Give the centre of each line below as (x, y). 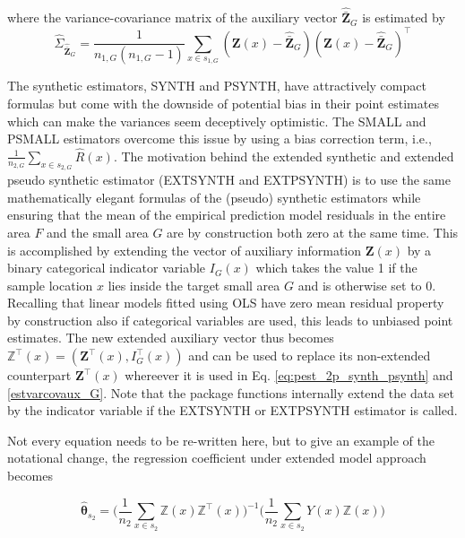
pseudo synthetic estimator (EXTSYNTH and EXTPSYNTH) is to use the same (229, 180)
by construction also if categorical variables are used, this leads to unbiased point (230, 320)
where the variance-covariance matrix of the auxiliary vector (172, 17)
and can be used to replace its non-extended (310, 356)
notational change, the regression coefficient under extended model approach (217, 458)
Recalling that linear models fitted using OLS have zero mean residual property (226, 303)
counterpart (39, 375)
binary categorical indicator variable (107, 268)
